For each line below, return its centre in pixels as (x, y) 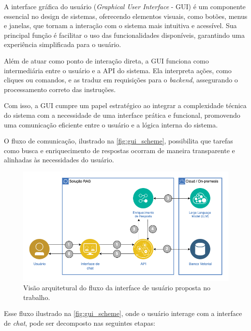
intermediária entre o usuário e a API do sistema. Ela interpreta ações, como (118, 70)
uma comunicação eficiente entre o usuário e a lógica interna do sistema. (111, 124)
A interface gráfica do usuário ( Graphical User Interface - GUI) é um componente (125, 6)
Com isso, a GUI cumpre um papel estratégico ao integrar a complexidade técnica (125, 105)
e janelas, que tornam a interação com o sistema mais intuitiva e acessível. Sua (120, 25)
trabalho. (37, 297)
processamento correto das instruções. (60, 89)
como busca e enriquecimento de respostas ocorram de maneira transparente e (119, 150)
